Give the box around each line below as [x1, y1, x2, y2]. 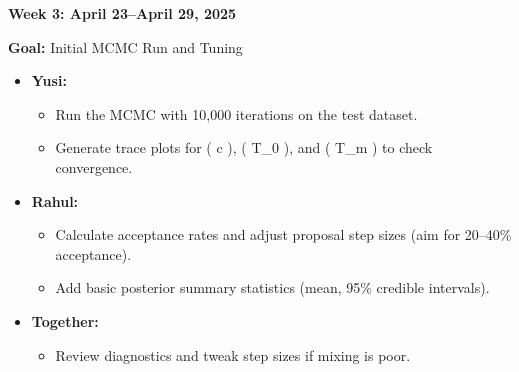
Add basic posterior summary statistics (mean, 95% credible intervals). [55, 277, 490, 298]
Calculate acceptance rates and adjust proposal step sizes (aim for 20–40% [55, 224, 512, 245]
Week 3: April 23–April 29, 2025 [8, 3, 237, 23]
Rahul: [31, 190, 79, 211]
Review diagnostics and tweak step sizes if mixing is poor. [55, 344, 411, 365]
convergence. [55, 156, 133, 177]
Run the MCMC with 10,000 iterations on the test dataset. [55, 103, 418, 124]
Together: [31, 310, 99, 331]
